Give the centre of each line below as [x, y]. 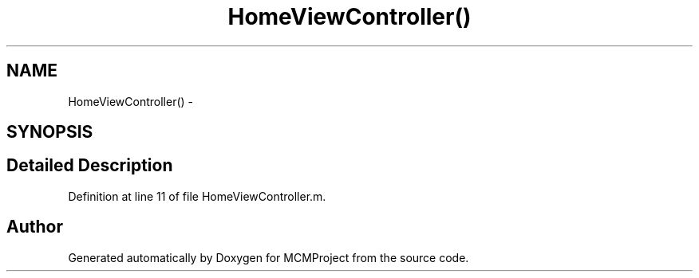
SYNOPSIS [50, 132]
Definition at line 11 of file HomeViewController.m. [197, 196]
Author [35, 227]
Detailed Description [90, 166]
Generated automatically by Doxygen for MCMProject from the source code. [269, 257]
